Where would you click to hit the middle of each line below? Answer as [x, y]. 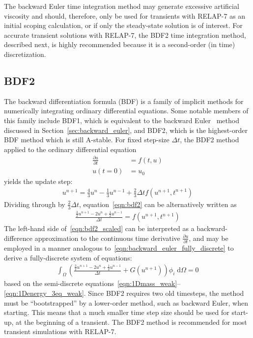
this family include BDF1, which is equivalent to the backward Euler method [122, 120]
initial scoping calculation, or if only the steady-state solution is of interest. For [123, 25]
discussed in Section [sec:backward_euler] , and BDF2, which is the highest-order [126, 130]
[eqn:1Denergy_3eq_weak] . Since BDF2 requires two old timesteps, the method [124, 293]
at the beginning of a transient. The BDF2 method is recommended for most [131, 322]
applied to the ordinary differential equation [70, 149]
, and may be [209, 238]
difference [18, 238]
